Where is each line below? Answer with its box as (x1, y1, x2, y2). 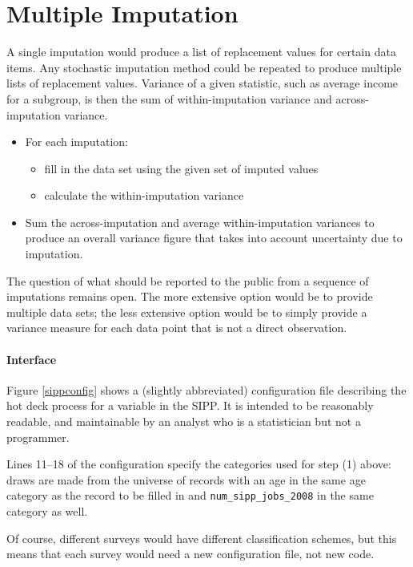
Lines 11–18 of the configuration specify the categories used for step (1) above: (6, 456, 391, 472)
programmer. (6, 428, 70, 445)
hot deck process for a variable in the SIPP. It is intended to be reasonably (6, 397, 374, 414)
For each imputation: (25, 133, 128, 150)
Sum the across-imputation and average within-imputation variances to (25, 213, 375, 230)
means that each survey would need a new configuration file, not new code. (6, 545, 375, 562)
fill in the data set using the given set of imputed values (44, 160, 319, 176)
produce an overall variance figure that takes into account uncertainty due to (25, 229, 403, 246)
